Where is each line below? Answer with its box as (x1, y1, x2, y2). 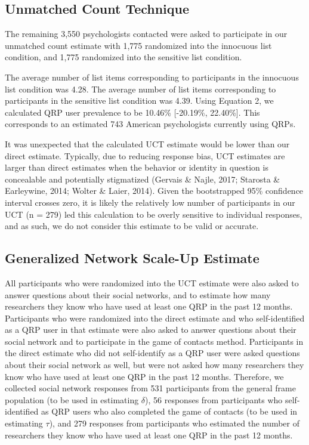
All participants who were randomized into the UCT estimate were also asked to (5, 276, 299, 289)
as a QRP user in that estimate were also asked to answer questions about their (5, 323, 296, 336)
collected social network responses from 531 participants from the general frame (5, 382, 296, 394)
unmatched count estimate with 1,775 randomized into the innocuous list (5, 39, 272, 51)
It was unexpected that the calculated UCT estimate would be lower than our (5, 137, 290, 150)
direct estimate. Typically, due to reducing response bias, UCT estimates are (5, 149, 285, 162)
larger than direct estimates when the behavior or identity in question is (5, 161, 268, 174)
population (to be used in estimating (5, 393, 139, 406)
